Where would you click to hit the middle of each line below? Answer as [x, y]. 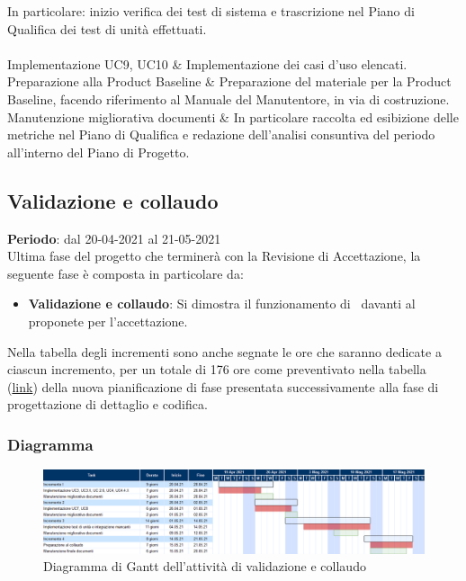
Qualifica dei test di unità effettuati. [107, 28]
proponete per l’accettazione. [108, 321]
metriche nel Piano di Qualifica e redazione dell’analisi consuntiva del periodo [221, 134]
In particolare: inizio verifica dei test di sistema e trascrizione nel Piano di [211, 11]
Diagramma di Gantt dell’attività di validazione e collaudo [205, 566]
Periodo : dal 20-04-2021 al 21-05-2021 [114, 238]
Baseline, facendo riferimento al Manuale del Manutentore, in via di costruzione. [229, 98]
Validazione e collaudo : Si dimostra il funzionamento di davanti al [222, 304]
